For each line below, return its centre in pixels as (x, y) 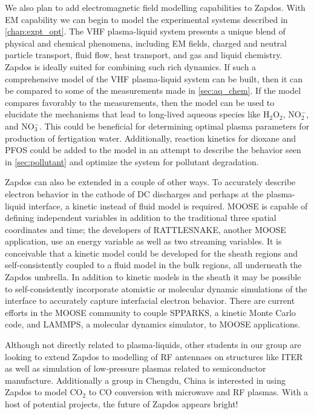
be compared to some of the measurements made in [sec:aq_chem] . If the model (153, 90)
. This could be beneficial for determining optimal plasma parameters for (175, 126)
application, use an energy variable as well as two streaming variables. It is (143, 241)
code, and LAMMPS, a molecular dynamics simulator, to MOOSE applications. (153, 324)
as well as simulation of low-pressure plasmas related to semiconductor (136, 368)
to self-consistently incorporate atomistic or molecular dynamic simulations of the (156, 288)
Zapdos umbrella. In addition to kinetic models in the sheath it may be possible (153, 277)
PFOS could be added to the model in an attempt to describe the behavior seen (153, 150)
